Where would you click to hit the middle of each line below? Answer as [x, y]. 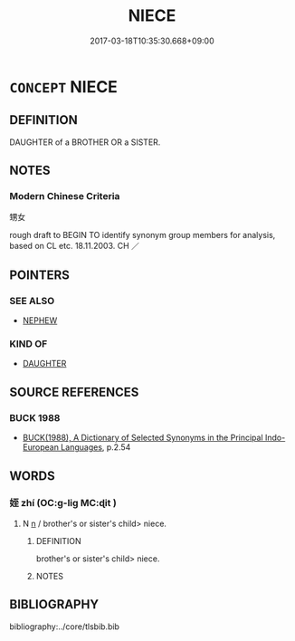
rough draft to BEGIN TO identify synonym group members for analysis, [143, 235]
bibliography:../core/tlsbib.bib [65, 627]
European [40, 447]
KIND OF [29, 344]
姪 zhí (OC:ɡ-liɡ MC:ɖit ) [63, 503]
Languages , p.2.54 [95, 447]
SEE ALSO [32, 301]
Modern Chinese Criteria [65, 196]
